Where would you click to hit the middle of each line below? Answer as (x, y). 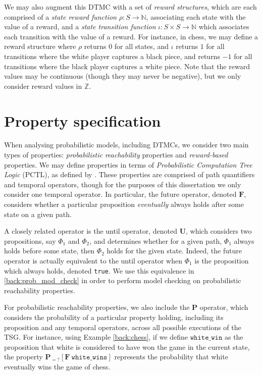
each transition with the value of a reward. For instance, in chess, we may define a (131, 36)
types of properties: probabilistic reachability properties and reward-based (116, 155)
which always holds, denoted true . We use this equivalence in (99, 270)
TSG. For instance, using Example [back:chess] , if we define (96, 337)
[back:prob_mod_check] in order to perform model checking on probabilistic (123, 280)
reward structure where (40, 46)
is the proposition (222, 260)
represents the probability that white (171, 357)
